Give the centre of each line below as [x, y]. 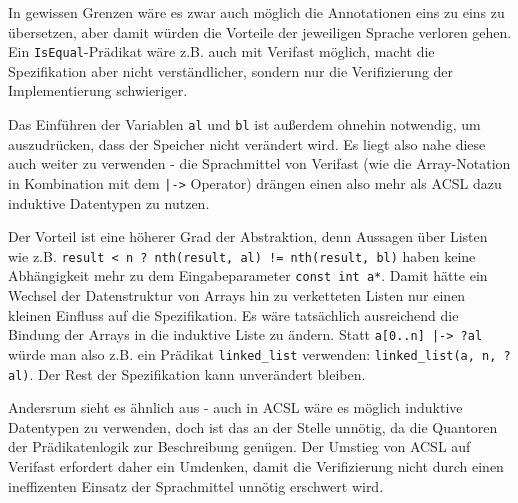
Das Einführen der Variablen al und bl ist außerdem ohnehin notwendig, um [244, 124]
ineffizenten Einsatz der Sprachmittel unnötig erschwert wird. [196, 485]
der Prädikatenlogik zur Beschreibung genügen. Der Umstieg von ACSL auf [239, 446]
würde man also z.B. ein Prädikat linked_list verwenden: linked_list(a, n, [252, 353]
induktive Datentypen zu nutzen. [109, 202]
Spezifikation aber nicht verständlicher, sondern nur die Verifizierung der [231, 70]
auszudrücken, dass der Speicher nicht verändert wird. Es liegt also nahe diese [247, 143]
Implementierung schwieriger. [98, 90]
